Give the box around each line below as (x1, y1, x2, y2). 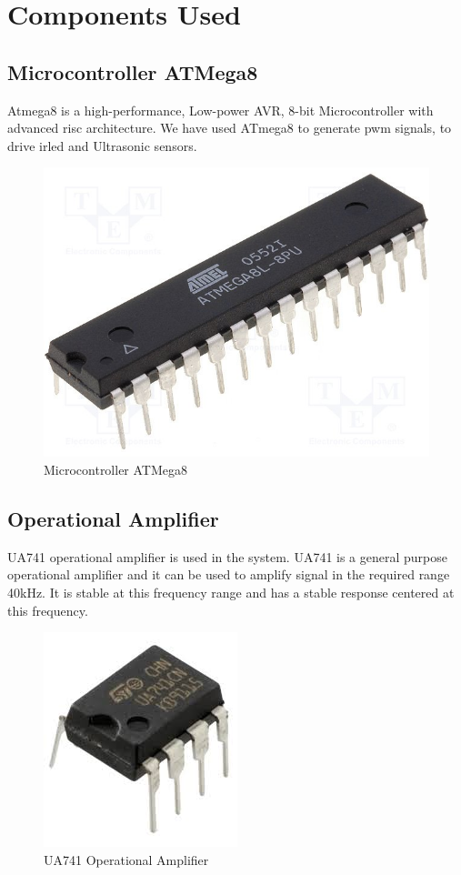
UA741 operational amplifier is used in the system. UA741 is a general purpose (7, 547, 447, 566)
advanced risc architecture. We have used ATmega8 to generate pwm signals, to (7, 118, 452, 137)
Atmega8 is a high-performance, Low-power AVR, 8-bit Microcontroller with (7, 100, 434, 119)
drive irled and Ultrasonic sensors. (7, 136, 197, 155)
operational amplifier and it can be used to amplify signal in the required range (7, 565, 450, 584)
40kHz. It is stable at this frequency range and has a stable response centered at (7, 582, 455, 601)
